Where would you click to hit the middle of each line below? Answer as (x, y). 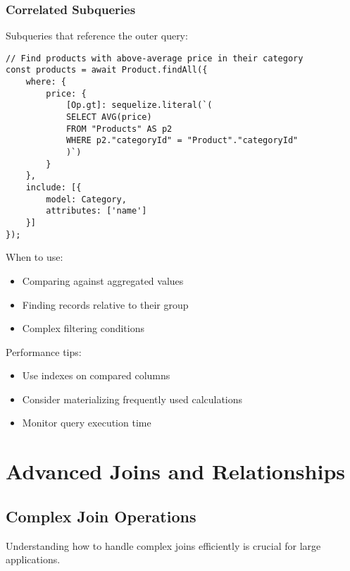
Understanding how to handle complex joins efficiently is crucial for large (163, 545)
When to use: (35, 257)
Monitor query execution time (87, 423)
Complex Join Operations (101, 516)
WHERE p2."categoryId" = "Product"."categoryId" (182, 141)
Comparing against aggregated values (103, 280)
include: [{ (54, 188)
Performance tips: (44, 351)
